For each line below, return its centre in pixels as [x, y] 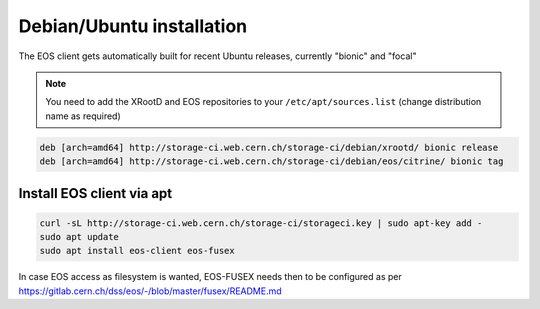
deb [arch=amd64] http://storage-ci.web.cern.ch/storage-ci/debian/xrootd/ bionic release [269, 147]
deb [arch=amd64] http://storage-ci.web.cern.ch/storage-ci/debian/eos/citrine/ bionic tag [271, 161]
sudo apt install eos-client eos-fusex [137, 251]
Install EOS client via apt [95, 193]
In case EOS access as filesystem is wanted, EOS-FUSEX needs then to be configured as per [210, 277]
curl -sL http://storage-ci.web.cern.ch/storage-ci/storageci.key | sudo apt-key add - [261, 223]
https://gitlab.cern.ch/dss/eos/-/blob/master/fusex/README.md [150, 291]
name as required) [83, 116]
